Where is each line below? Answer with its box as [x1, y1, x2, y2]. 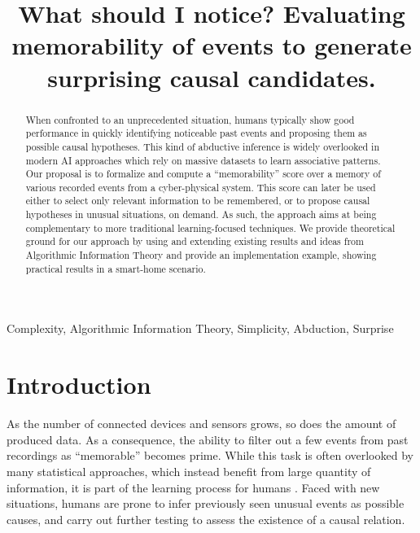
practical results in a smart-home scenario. [25, 261, 206, 275]
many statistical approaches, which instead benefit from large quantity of [7, 462, 371, 479]
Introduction [7, 368, 151, 401]
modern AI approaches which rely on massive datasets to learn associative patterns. [25, 153, 381, 167]
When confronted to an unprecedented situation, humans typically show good [25, 112, 355, 126]
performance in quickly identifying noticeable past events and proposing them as [25, 126, 367, 140]
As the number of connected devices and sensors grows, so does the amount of [7, 415, 396, 432]
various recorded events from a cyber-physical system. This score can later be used [25, 180, 376, 194]
